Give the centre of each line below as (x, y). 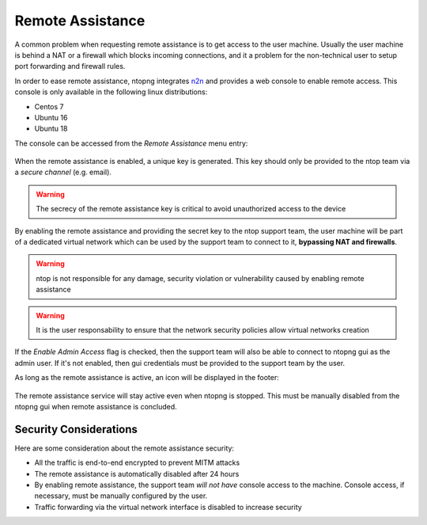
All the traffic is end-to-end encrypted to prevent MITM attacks (137, 462)
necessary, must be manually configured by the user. (121, 496)
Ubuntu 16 (51, 117)
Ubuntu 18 (51, 129)
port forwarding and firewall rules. (70, 67)
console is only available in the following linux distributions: (111, 92)
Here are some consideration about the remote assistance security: (125, 448)
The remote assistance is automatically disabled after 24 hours (137, 474)
